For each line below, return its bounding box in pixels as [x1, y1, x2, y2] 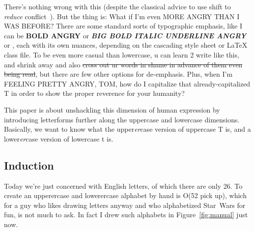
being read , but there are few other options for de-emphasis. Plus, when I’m [4, 69, 233, 79]
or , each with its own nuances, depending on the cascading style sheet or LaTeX [4, 40, 248, 50]
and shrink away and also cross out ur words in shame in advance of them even [4, 59, 243, 69]
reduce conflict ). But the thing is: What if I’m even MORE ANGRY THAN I [4, 11, 240, 21]
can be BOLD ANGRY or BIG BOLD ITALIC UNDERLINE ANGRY [4, 30, 247, 40]
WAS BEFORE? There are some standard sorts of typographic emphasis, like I [4, 21, 243, 31]
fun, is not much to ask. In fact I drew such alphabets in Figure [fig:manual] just [4, 209, 248, 220]
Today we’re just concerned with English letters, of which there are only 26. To [4, 180, 243, 191]
